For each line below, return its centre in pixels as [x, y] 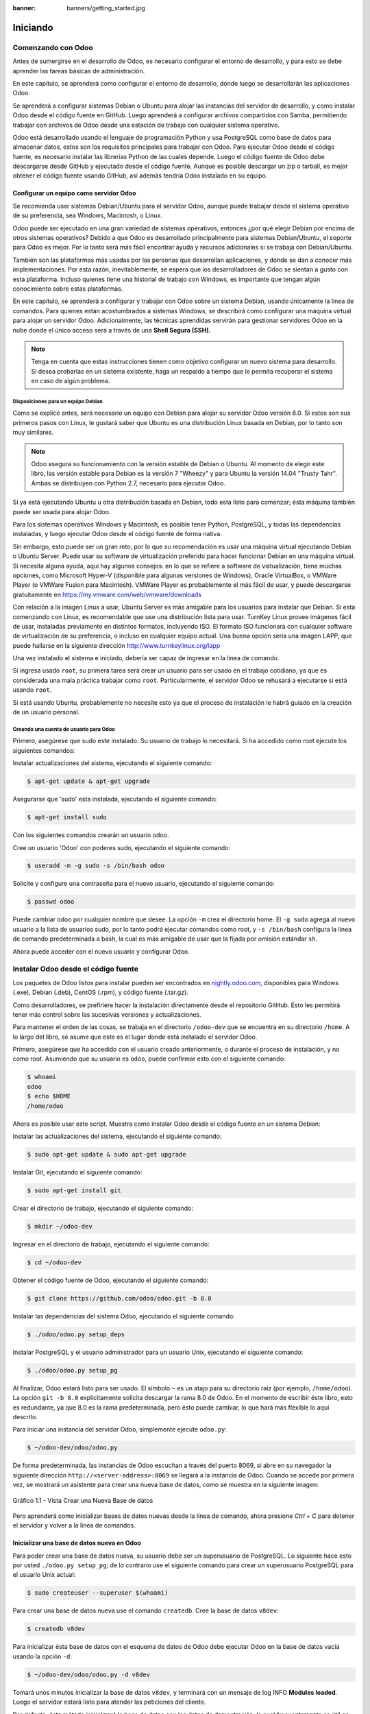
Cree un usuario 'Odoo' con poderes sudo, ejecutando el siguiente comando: [122, 847]
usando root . [32, 690]
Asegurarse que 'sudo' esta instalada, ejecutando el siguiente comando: [115, 799]
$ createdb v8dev [56, 1629]
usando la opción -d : [42, 1656]
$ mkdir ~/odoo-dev [60, 1226]
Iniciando [33, 27]
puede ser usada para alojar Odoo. [62, 511]
